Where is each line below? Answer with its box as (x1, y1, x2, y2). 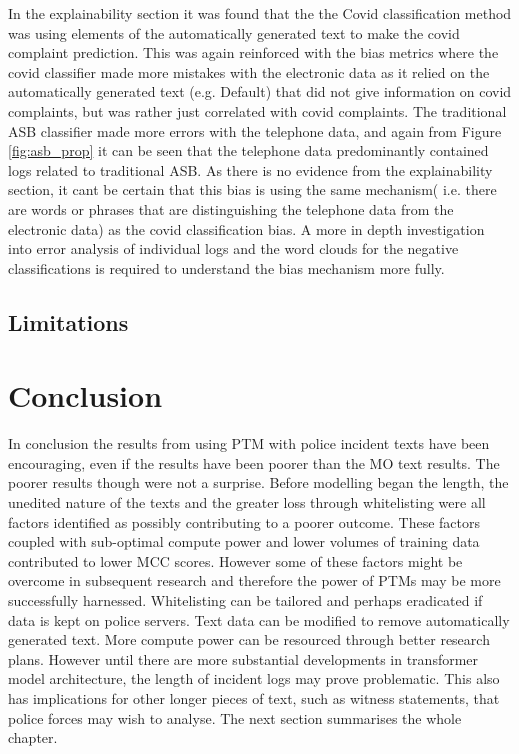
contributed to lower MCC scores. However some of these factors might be (8, 550, 463, 571)
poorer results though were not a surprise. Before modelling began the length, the (8, 472, 509, 493)
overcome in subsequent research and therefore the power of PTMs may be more (8, 570, 501, 591)
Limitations (8, 306, 129, 337)
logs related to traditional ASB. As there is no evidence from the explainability (8, 159, 493, 180)
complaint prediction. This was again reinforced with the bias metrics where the (8, 42, 499, 63)
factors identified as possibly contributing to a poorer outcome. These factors (8, 511, 480, 532)
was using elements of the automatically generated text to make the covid (8, 22, 460, 43)
